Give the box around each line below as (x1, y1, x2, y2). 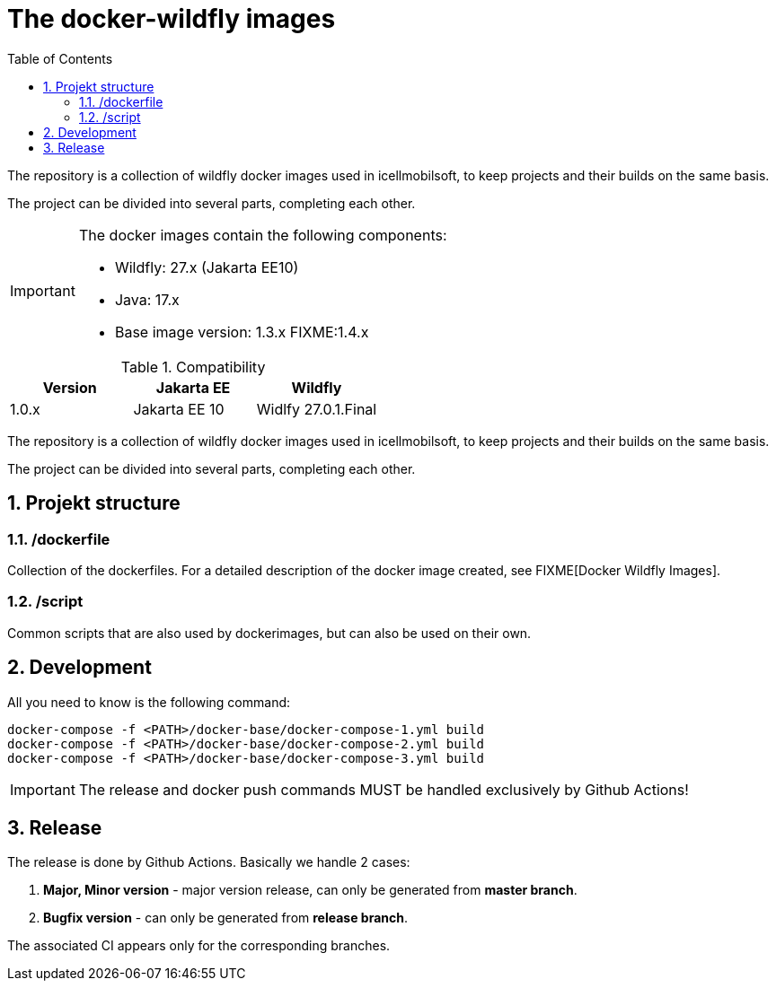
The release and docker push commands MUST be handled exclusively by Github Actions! (78, 780, 689, 799)
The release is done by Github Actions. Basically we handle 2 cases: (7, 854, 410, 870)
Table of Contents (7, 50, 113, 66)
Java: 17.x (114, 290, 180, 309)
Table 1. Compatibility (120, 357, 266, 376)
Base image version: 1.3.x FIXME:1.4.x (114, 322, 369, 341)
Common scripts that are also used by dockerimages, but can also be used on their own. (7, 625, 532, 641)
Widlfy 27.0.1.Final (256, 399, 377, 418)
